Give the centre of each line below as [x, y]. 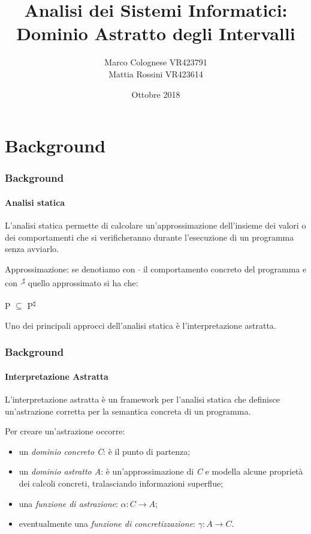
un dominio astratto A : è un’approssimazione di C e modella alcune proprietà [161, 471]
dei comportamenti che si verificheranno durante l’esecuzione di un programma [150, 237]
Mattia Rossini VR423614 [156, 73]
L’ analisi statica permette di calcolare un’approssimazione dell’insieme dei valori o [155, 225]
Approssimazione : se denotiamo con [70, 268]
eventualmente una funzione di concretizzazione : [107, 523]
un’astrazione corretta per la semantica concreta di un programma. [128, 411]
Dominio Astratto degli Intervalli [156, 33]
